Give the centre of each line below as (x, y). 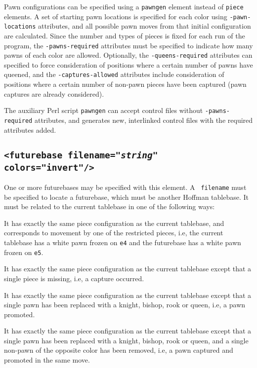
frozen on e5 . (24, 252)
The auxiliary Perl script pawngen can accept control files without (104, 110)
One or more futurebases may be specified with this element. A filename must (125, 187)
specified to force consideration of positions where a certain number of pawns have (128, 64)
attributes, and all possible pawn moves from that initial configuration (145, 26)
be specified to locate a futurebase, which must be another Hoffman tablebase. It (127, 197)
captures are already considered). (54, 93)
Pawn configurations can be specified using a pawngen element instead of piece (124, 6)
